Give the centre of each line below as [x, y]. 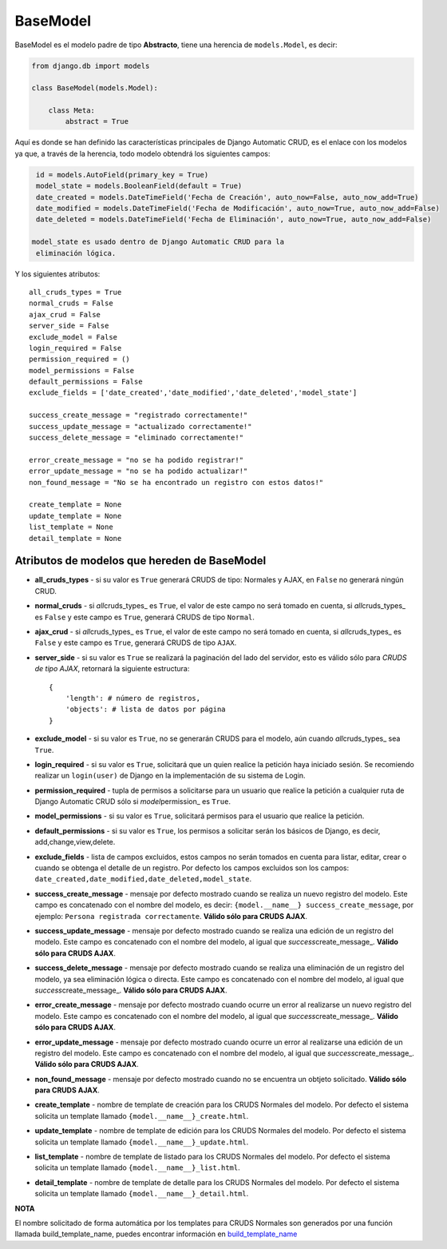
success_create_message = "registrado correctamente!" [138, 415]
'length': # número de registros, [133, 698]
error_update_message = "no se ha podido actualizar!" [138, 471]
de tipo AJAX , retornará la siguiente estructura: [112, 669]
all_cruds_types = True [75, 292]
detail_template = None [75, 538]
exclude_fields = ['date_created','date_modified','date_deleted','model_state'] [193, 393]
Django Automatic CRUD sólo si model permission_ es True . [133, 802]
